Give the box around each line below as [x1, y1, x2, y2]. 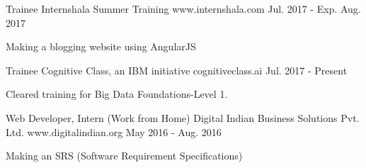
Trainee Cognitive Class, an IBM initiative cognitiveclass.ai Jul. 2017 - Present [6, 62, 348, 77]
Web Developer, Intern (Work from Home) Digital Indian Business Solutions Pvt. [6, 110, 360, 125]
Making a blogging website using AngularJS [6, 39, 196, 54]
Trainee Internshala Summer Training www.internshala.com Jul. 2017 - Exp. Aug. [6, 1, 361, 16]
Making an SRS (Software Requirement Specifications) [6, 148, 243, 163]
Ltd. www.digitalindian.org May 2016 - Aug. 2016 [6, 124, 222, 139]
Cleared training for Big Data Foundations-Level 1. [6, 86, 228, 101]
